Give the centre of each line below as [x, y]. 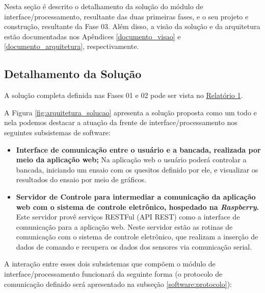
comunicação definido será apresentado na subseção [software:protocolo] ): [118, 284]
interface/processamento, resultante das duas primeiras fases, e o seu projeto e [126, 16]
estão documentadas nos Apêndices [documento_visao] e [92, 36]
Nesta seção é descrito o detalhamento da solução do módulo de [104, 6]
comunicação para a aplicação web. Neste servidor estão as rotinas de [124, 226]
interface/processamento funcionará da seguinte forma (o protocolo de [113, 274]
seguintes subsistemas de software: [57, 132]
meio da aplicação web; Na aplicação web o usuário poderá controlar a [131, 160]
